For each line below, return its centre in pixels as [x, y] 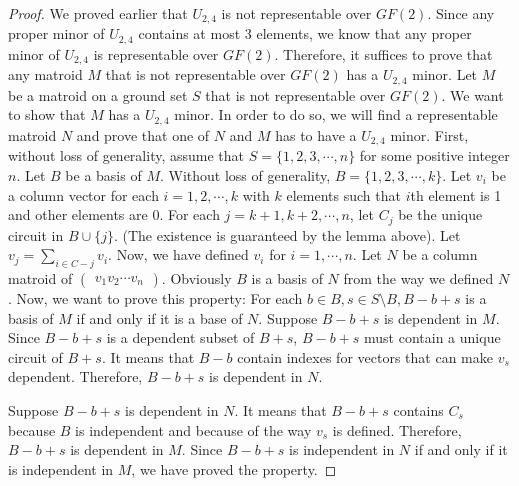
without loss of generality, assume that [126, 155]
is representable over [156, 53]
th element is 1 [456, 194]
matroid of [40, 277]
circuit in [36, 234]
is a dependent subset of [180, 337]
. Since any [461, 13]
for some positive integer [434, 155]
